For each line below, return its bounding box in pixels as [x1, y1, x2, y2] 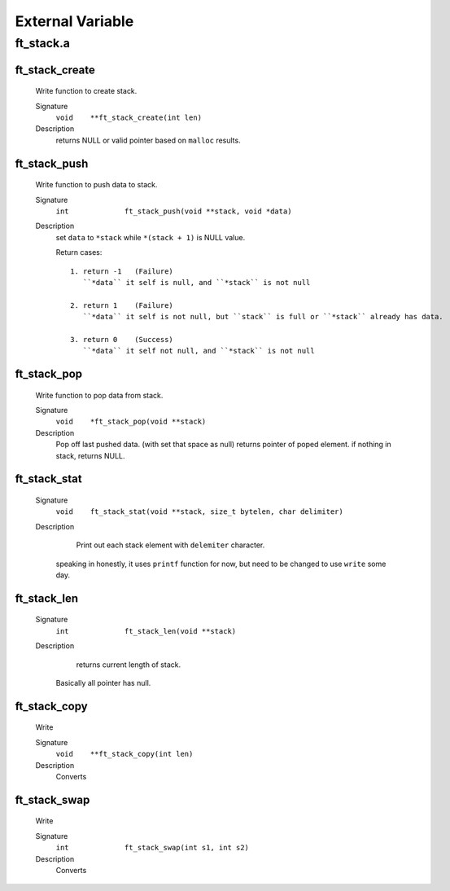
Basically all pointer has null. [55, 678, 151, 687]
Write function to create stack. [35, 86, 138, 96]
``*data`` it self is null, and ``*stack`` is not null [82, 278, 311, 287]
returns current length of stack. [76, 660, 181, 669]
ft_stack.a [15, 36, 71, 50]
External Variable [15, 12, 134, 30]
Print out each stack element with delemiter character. [76, 540, 265, 550]
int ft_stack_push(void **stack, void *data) [55, 206, 292, 216]
